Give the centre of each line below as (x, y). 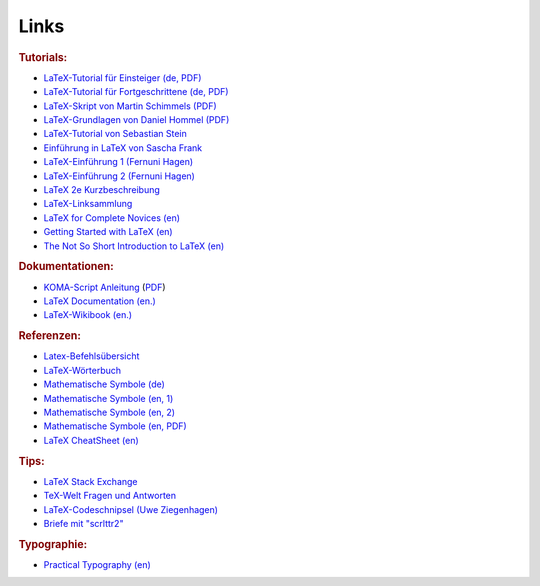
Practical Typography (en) (97, 564)
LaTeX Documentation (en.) (100, 301)
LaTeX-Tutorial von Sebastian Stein (115, 134)
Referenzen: (50, 336)
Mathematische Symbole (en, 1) (108, 398)
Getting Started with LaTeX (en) (108, 232)
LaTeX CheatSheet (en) (91, 440)
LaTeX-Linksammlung (88, 204)
